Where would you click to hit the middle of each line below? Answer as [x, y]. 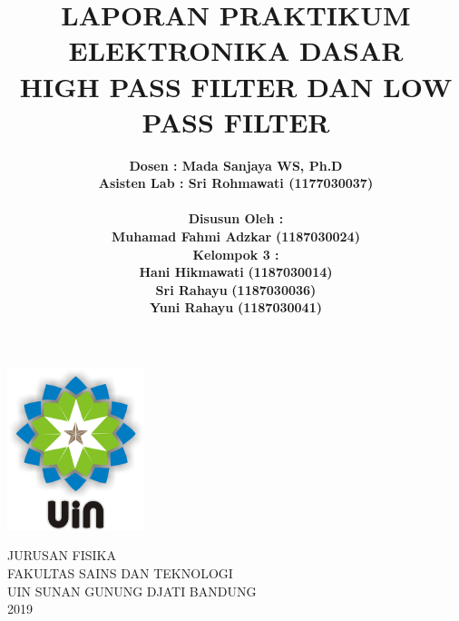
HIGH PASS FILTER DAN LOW [236, 86]
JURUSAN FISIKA [62, 555]
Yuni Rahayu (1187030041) [236, 307]
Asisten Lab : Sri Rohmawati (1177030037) [236, 183]
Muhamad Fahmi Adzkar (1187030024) [236, 237]
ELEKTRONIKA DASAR [236, 50]
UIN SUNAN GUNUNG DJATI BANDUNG [132, 591]
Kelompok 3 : [236, 254]
